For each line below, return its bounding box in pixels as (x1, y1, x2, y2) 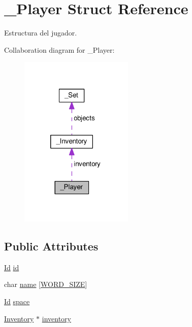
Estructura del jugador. (4, 27, 77, 38)
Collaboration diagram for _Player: (4, 44, 115, 55)
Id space (4, 296, 30, 306)
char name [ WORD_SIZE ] (4, 279, 87, 289)
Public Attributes (4, 238, 99, 253)
